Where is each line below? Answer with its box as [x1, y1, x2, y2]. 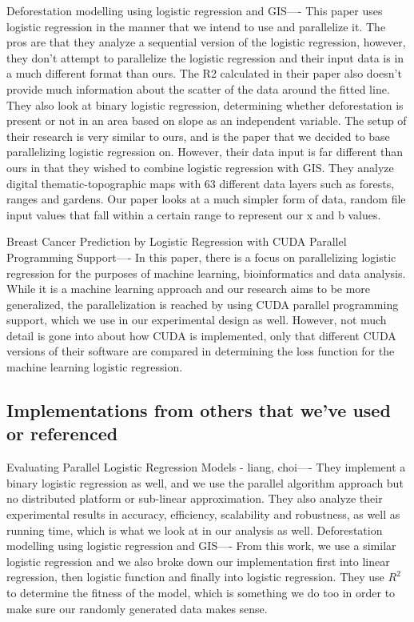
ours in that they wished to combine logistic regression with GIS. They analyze [6, 159, 394, 175]
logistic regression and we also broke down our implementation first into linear [6, 552, 390, 569]
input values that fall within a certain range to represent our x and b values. [6, 206, 381, 223]
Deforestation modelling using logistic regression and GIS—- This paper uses [6, 2, 383, 18]
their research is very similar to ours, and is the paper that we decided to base [6, 127, 390, 144]
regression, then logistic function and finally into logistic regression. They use [6, 568, 384, 585]
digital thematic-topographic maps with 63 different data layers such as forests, [6, 175, 395, 191]
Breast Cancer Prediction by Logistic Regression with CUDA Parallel [6, 233, 347, 250]
